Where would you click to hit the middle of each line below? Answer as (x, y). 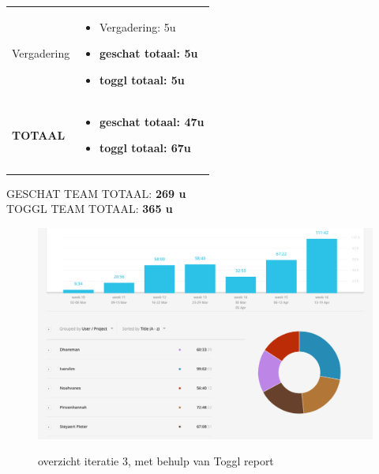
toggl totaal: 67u (145, 148)
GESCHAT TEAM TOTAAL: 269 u (96, 193)
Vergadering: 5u (138, 26)
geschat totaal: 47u (152, 121)
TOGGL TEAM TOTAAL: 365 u (90, 209)
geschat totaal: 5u (149, 53)
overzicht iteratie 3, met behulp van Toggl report (156, 461)
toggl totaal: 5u (142, 79)
